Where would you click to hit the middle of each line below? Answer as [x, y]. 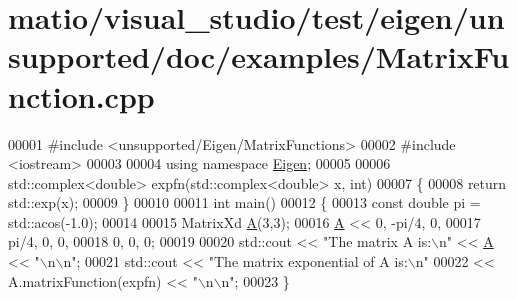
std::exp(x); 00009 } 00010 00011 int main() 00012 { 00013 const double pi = [244, 202]
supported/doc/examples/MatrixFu [259, 56]
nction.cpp [81, 95]
